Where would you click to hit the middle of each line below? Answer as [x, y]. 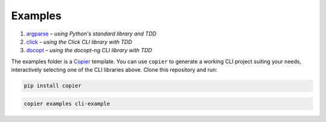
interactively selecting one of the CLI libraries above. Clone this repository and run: [114, 70]
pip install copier [53, 86]
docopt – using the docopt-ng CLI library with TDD [89, 50]
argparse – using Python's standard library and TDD [91, 34]
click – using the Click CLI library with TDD [79, 41]
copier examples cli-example [67, 103]
